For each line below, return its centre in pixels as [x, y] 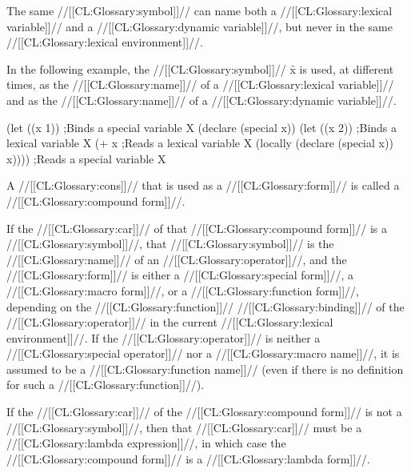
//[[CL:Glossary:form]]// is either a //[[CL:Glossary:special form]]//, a [180, 275]
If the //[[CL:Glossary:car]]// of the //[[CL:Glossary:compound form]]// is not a [204, 412]
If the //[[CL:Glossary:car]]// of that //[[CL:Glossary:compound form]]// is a [197, 228]
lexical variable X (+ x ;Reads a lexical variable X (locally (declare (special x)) [200, 143]
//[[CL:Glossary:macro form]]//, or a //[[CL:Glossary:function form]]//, [183, 290]
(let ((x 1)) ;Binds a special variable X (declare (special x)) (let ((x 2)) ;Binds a [202, 127]
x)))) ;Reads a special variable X [86, 158]
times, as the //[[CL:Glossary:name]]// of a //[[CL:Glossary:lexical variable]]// [200, 84]
